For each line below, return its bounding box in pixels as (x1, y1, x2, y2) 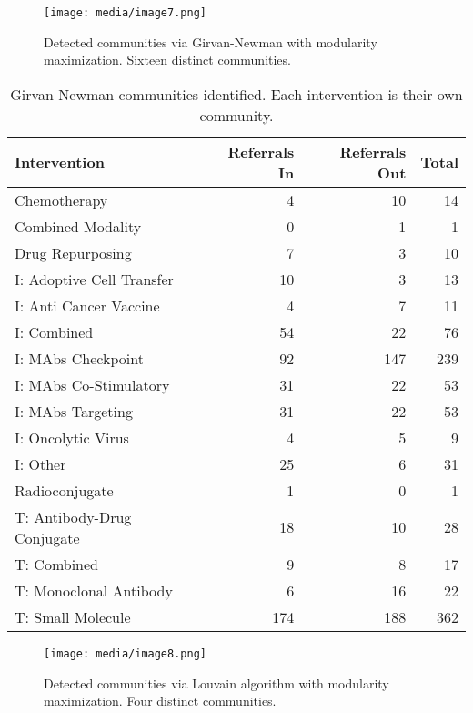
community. (199, 104, 274, 126)
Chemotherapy (15, 188, 108, 210)
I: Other (15, 453, 66, 474)
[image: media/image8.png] (44, 647, 206, 660)
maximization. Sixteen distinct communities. (44, 50, 291, 69)
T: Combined (15, 553, 99, 575)
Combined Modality (15, 215, 142, 237)
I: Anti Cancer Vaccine (15, 294, 160, 316)
